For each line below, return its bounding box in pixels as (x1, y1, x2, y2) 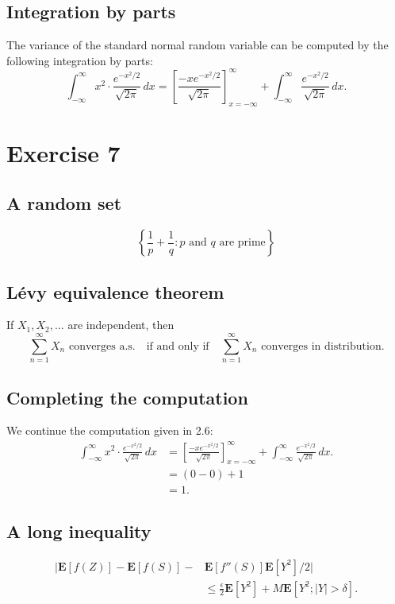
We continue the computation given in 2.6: (6, 422, 213, 439)
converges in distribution (261, 340, 382, 352)
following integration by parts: (6, 52, 153, 68)
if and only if (146, 340, 209, 352)
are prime (219, 237, 266, 249)
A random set (6, 191, 122, 215)
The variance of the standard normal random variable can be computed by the (6, 37, 389, 53)
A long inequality (6, 518, 151, 543)
